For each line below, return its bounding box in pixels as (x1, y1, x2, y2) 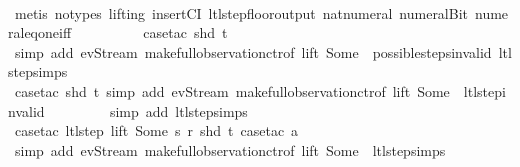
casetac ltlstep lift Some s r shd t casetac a (14, 120, 299, 141)
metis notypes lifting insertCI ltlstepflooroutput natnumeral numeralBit (14, 2, 469, 23)
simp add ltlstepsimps (109, 100, 248, 121)
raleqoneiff (8, 22, 72, 43)
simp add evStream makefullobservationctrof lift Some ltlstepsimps (14, 139, 446, 160)
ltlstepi (463, 80, 506, 101)
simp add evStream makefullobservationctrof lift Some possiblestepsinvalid (14, 41, 492, 62)
